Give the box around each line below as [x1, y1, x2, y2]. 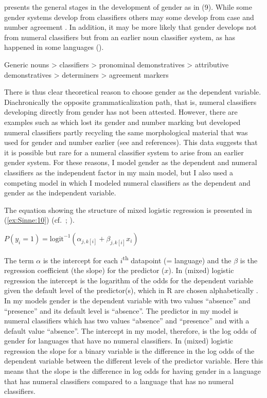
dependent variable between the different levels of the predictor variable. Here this [4, 355, 263, 366]
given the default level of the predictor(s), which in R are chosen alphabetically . [4, 285, 258, 296]
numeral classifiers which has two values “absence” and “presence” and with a [4, 315, 250, 326]
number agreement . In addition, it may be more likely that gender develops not [4, 22, 257, 32]
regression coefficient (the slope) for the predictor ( [4, 265, 165, 276]
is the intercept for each [43, 255, 118, 265]
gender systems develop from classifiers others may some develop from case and [4, 11, 254, 22]
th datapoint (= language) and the [122, 253, 232, 265]
